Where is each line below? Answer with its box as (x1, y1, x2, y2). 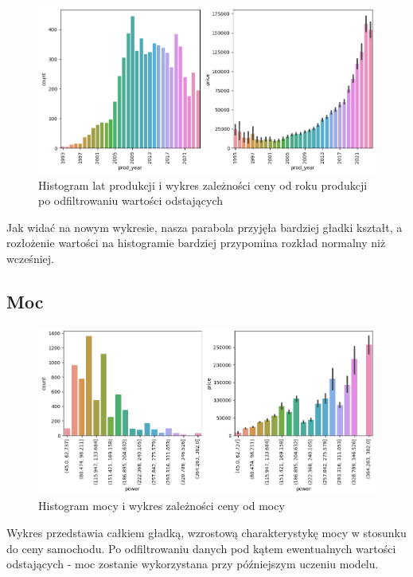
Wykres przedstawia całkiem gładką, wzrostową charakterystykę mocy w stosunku (6, 524, 407, 541)
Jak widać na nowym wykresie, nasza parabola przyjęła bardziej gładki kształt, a (6, 218, 403, 235)
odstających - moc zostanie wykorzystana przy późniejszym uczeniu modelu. (6, 555, 379, 572)
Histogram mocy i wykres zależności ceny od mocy (38, 497, 285, 514)
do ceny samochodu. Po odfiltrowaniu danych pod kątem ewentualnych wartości (6, 540, 396, 556)
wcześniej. (6, 250, 54, 267)
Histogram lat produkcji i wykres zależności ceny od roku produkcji (38, 176, 368, 193)
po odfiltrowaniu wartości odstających (38, 192, 224, 209)
